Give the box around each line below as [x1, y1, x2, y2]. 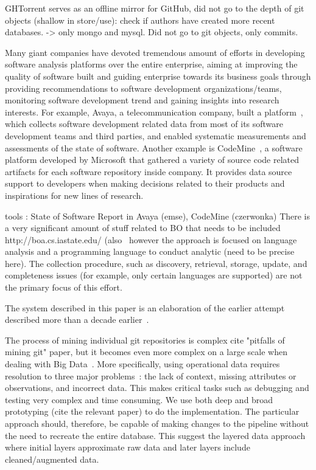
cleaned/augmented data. [5, 452, 99, 465]
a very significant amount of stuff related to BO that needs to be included [5, 221, 281, 234]
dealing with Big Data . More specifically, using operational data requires [5, 358, 280, 370]
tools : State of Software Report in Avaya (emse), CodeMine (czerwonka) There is [5, 209, 311, 222]
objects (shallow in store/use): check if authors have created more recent [5, 13, 275, 26]
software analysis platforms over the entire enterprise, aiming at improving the [5, 58, 298, 71]
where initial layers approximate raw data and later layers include [5, 441, 250, 454]
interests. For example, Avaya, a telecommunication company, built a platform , [5, 105, 303, 118]
